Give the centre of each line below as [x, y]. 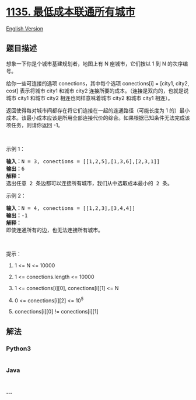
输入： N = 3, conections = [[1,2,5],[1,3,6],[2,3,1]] [83, 161]
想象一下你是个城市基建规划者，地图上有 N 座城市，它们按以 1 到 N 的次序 [94, 63]
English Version [25, 28]
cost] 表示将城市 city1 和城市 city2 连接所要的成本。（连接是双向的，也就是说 [97, 91]
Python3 [18, 349]
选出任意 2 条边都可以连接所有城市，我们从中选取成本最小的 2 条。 [90, 183]
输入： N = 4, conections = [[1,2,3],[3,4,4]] [71, 208]
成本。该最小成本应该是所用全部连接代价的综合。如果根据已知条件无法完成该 [98, 118]
